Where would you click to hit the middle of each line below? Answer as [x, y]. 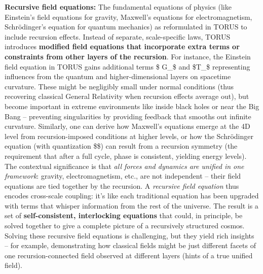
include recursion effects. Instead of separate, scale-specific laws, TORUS [118, 36]
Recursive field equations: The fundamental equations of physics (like [118, 7]
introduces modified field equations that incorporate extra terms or [122, 46]
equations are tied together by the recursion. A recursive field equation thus [122, 185]
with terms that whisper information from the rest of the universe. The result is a [131, 205]
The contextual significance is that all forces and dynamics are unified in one [124, 166]
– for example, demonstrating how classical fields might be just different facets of [130, 245]
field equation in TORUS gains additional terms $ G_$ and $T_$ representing [127, 66]
